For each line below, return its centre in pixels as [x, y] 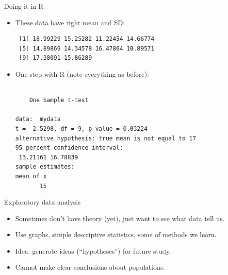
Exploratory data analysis [42, 202]
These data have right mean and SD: [70, 22]
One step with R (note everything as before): [82, 74]
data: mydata [38, 119]
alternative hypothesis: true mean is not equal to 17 [106, 138]
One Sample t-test [59, 100]
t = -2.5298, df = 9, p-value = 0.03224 [81, 129]
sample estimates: [45, 167]
